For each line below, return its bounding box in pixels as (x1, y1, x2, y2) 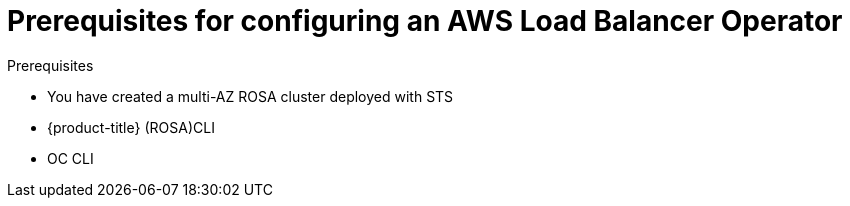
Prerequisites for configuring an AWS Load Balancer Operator (7, 4, 843, 38)
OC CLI (47, 149, 94, 167)
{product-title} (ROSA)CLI (47, 118, 215, 136)
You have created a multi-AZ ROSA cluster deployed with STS (47, 87, 454, 105)
